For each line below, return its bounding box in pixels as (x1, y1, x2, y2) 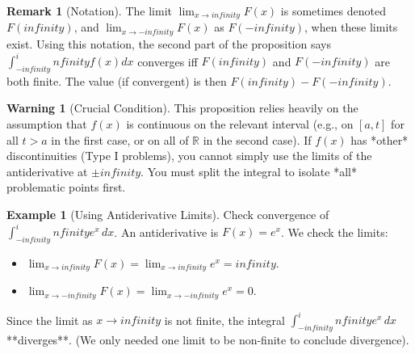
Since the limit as (6, 311, 93, 328)
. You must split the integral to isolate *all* (140, 162, 357, 179)
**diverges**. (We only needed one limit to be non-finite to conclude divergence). (6, 331, 409, 348)
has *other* (350, 131, 409, 148)
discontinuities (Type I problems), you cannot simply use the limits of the (6, 147, 372, 164)
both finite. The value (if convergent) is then (6, 72, 227, 89)
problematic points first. (6, 179, 126, 196)
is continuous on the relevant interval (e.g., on (126, 115, 354, 132)
